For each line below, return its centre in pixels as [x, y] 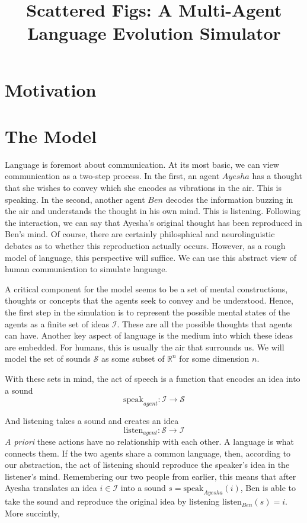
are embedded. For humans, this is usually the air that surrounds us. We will [145, 347]
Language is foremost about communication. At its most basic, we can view [142, 164]
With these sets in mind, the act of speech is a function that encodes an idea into [153, 378]
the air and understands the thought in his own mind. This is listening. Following [153, 211]
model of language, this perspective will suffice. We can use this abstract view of [151, 257]
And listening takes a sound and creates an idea [92, 420]
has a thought [277, 176]
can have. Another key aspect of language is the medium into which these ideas [149, 335]
